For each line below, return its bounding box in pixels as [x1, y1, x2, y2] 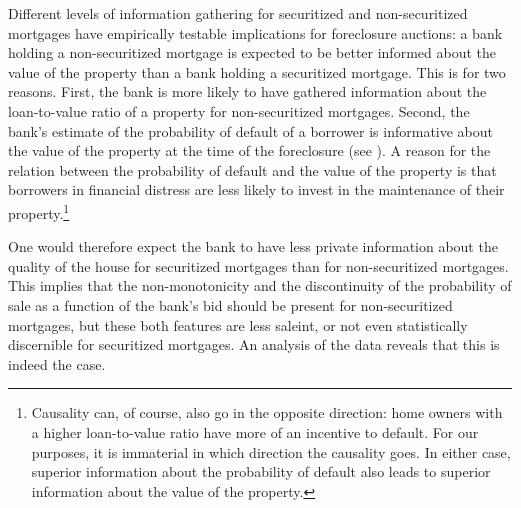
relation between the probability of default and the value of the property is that [8, 159, 497, 180]
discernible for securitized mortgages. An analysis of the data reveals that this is [8, 334, 500, 355]
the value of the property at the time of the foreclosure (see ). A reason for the [8, 140, 491, 161]
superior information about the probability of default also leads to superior [31, 461, 491, 482]
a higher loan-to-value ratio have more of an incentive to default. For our [31, 421, 479, 442]
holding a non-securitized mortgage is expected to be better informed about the [8, 42, 496, 63]
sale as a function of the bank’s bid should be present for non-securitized [8, 294, 453, 315]
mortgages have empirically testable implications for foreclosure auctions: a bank [8, 22, 503, 43]
